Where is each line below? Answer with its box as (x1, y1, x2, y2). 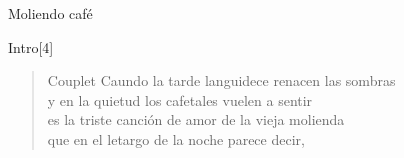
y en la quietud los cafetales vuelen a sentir (47, 89, 313, 110)
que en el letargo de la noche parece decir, (47, 128, 305, 149)
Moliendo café (8, 3, 93, 23)
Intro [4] (8, 36, 54, 57)
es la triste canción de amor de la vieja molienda (47, 109, 345, 130)
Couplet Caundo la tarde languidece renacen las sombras (47, 70, 396, 91)
